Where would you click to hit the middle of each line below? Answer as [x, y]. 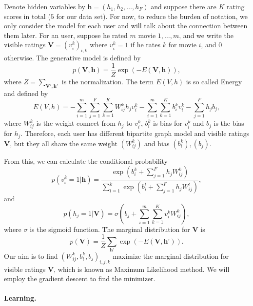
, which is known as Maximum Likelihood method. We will [142, 269]
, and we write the [206, 35]
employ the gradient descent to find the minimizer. [80, 278]
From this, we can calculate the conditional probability [86, 161]
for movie [182, 45]
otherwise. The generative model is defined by [72, 58]
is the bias [229, 123]
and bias [157, 143]
